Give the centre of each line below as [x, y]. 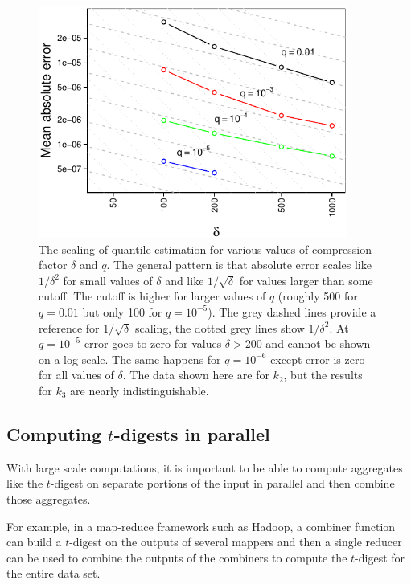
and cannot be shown [318, 343]
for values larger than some [306, 280]
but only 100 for [122, 311]
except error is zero [318, 359]
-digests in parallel [192, 433]
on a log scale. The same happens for [130, 359]
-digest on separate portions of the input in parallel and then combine [222, 483]
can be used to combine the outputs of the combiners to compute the [177, 557]
